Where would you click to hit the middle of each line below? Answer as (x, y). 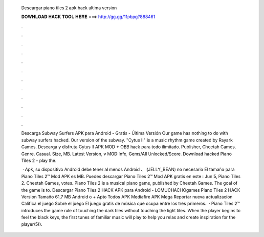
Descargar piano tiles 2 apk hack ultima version (69, 8)
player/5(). (32, 224)
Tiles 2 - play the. (39, 160)
